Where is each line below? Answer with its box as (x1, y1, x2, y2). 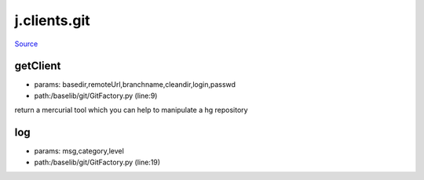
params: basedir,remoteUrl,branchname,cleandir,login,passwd (34, 80, 236, 89)
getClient (14, 59, 61, 73)
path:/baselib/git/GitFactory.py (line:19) (34, 157, 161, 167)
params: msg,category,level (34, 146, 125, 156)
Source (14, 39, 38, 49)
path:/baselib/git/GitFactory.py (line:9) (34, 91, 158, 100)
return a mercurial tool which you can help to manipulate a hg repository (14, 106, 248, 115)
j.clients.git (14, 12, 90, 29)
